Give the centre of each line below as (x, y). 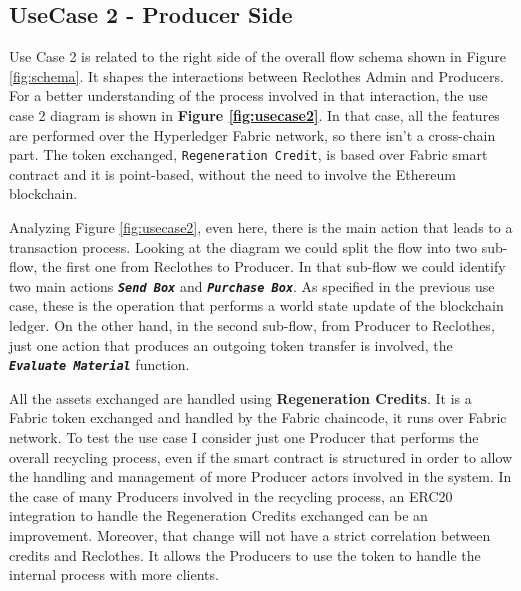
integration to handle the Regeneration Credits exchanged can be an (218, 515)
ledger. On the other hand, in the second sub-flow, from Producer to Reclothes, (252, 325)
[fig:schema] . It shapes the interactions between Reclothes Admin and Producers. (256, 75)
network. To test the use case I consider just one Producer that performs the (244, 437)
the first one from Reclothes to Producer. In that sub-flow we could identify (274, 266)
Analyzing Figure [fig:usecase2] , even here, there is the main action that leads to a (261, 227)
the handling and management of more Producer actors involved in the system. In (260, 476)
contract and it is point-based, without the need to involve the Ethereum (232, 173)
